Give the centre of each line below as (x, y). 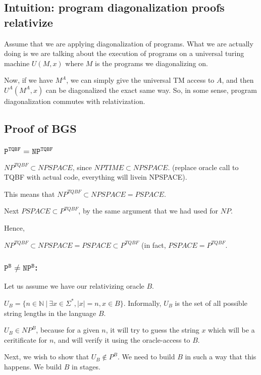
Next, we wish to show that (47, 357)
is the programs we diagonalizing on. (151, 63)
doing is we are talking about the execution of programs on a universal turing (124, 53)
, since (82, 167)
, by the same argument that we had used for (148, 211)
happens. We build (33, 366)
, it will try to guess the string (152, 330)
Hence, (14, 227)
